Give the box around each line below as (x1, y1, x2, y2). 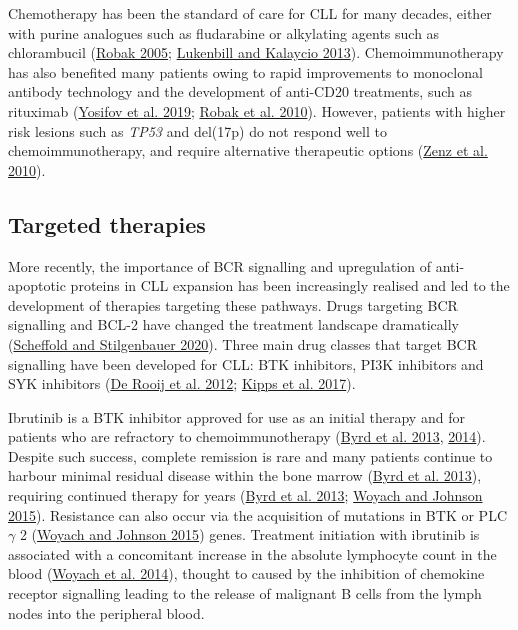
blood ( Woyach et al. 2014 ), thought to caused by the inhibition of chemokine (8, 563, 485, 584)
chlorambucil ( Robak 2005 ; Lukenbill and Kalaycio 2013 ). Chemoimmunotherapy (8, 42, 504, 63)
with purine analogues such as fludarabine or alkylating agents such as (8, 22, 440, 43)
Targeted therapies (8, 208, 206, 239)
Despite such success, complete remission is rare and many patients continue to (8, 445, 493, 466)
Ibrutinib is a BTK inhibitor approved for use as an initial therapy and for (8, 406, 465, 427)
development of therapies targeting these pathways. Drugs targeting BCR (8, 294, 458, 315)
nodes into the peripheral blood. (8, 602, 205, 623)
